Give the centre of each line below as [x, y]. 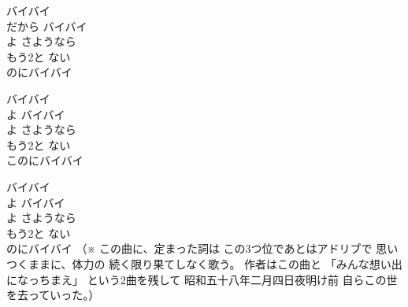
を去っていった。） [53, 295]
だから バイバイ [47, 26]
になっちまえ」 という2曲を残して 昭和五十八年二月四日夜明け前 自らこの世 [202, 279]
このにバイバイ [45, 160]
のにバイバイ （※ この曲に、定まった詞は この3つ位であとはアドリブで [189, 248]
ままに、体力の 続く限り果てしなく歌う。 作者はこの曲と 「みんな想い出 [215, 263]
